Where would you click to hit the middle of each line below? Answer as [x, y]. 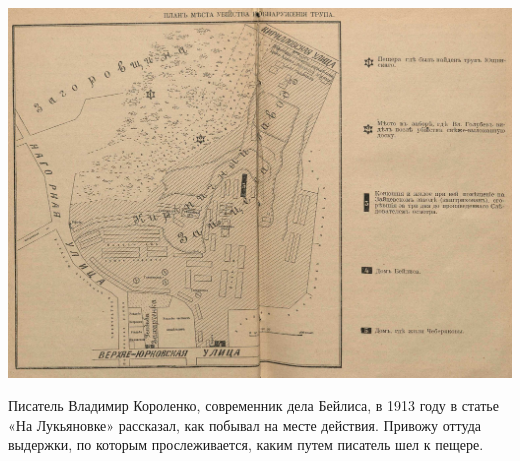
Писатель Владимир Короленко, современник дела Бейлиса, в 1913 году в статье [253, 405]
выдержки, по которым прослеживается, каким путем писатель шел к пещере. [246, 444]
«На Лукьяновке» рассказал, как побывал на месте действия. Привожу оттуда [244, 424]
